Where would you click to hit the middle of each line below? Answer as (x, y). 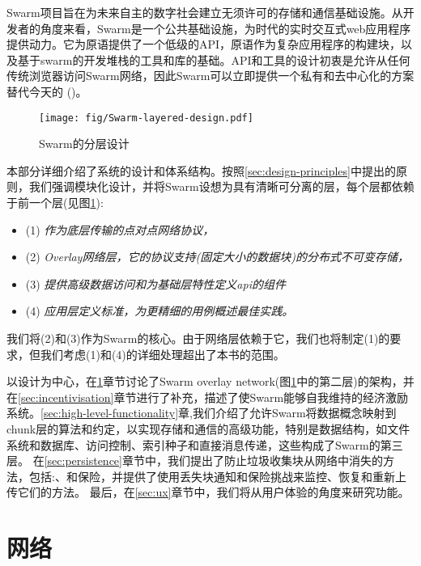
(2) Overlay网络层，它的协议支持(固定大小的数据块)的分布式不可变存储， (217, 257)
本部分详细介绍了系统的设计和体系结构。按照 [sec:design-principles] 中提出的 (201, 170)
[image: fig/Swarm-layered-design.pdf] (146, 118)
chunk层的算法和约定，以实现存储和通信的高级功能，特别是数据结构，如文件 (208, 428)
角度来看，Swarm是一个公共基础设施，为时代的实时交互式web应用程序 (225, 28)
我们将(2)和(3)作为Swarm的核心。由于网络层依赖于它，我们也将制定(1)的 (198, 338)
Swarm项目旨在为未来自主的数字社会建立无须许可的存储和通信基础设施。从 (205, 12)
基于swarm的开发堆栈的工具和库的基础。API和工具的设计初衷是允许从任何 (214, 59)
